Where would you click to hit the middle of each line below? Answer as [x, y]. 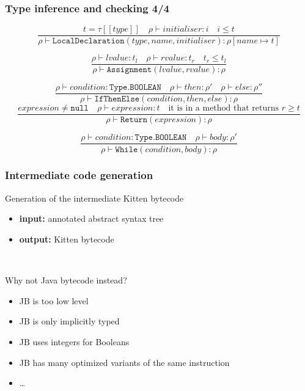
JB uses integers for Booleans [74, 341]
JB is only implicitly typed [69, 321]
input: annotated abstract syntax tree [91, 218]
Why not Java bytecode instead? [66, 280]
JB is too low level [54, 300]
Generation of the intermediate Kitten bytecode [94, 198]
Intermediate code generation [79, 175]
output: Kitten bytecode [67, 239]
